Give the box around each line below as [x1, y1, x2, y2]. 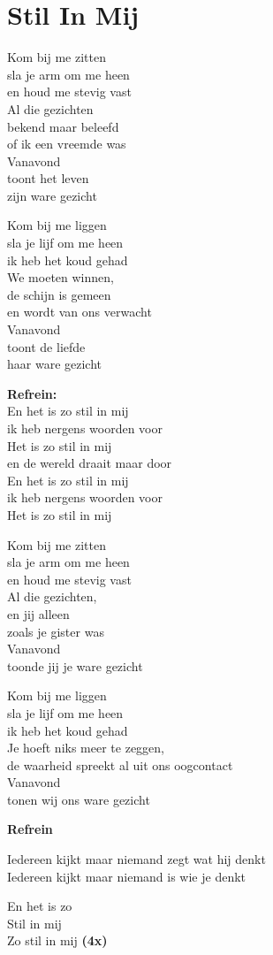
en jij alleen [7, 604, 70, 623]
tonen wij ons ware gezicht [7, 790, 150, 808]
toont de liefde [7, 337, 86, 355]
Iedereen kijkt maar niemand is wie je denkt [7, 867, 246, 885]
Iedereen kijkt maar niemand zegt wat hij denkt [7, 850, 266, 868]
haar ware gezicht [7, 355, 102, 373]
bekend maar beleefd [7, 117, 119, 135]
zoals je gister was [7, 622, 104, 640]
